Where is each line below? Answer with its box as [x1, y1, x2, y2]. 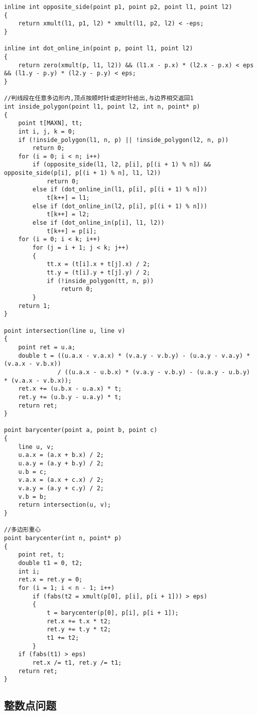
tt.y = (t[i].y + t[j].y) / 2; [46, 269, 150, 276]
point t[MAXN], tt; [18, 120, 83, 127]
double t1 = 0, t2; [18, 559, 83, 567]
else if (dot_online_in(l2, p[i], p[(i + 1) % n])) [32, 202, 208, 210]
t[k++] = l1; [46, 194, 90, 202]
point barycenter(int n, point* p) [4, 535, 122, 542]
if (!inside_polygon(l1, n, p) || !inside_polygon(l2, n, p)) [18, 136, 229, 143]
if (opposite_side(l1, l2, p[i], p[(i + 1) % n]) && [32, 161, 211, 168]
